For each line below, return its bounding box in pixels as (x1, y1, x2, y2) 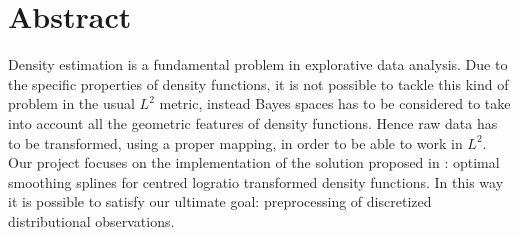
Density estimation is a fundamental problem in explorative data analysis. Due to (8, 54, 508, 75)
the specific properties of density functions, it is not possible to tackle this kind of (8, 73, 509, 94)
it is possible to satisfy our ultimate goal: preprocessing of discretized (8, 191, 432, 212)
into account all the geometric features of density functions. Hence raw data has (8, 112, 498, 133)
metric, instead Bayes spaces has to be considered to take (159, 93, 511, 114)
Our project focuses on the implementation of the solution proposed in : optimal (8, 152, 500, 173)
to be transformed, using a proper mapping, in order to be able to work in (8, 132, 463, 153)
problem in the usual (8, 93, 135, 114)
